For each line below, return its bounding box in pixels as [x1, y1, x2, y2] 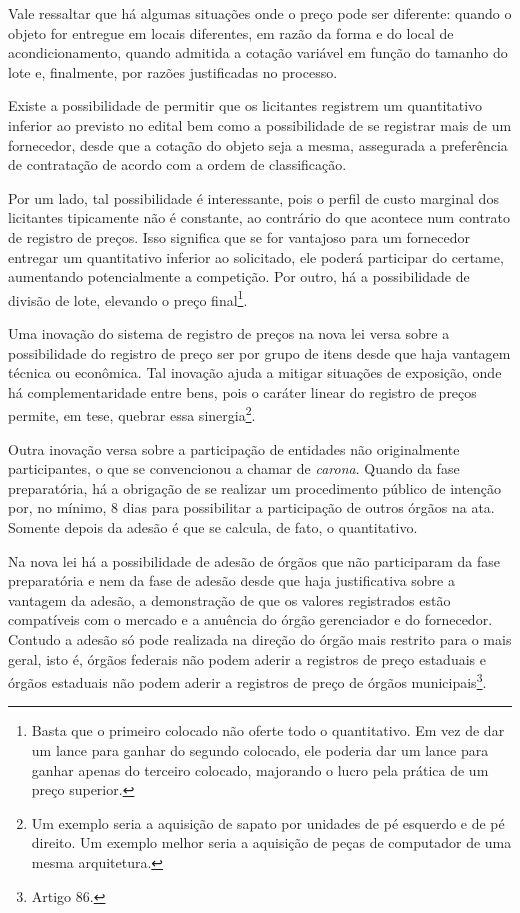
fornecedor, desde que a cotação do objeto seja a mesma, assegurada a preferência [8, 134, 508, 155]
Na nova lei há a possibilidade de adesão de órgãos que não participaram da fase [8, 550, 501, 571]
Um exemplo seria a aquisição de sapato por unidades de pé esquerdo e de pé [31, 812, 505, 833]
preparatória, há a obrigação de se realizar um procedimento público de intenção [8, 477, 502, 498]
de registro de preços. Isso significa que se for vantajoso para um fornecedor [8, 226, 470, 247]
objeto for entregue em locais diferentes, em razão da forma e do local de [8, 22, 454, 43]
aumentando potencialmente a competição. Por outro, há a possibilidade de [8, 266, 470, 287]
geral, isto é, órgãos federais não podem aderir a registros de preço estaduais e [8, 648, 486, 669]
